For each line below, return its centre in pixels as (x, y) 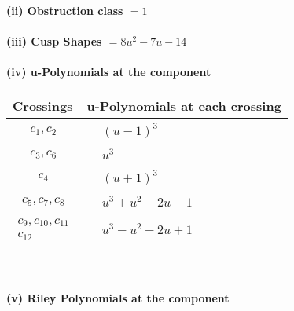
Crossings (43, 105)
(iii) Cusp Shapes (54, 41)
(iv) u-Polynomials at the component (109, 72)
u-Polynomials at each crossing (184, 105)
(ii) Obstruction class (65, 10)
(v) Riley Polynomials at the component (118, 297)
